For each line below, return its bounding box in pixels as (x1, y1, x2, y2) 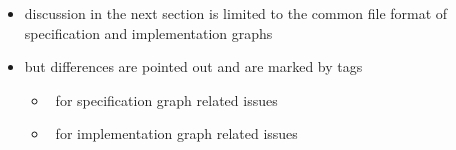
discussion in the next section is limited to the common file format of (24, 3, 448, 23)
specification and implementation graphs (24, 22, 273, 43)
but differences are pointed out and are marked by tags (24, 56, 363, 77)
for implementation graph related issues (55, 123, 298, 144)
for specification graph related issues (55, 89, 278, 110)
